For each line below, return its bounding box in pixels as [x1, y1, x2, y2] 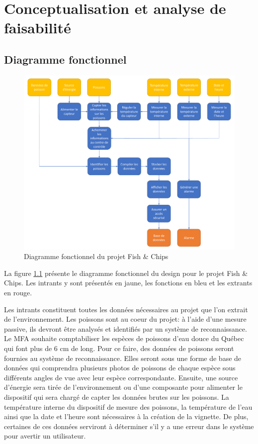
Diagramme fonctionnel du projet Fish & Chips [24, 251, 169, 262]
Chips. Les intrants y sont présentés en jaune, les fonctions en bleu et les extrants [4, 277, 253, 288]
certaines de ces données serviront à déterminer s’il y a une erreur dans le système [4, 421, 254, 431]
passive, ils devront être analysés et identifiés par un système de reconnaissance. [4, 323, 247, 334]
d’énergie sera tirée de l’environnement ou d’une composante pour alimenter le [4, 382, 243, 392]
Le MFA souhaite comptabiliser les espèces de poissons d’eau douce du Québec [4, 333, 244, 344]
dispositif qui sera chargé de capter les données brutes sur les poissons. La [4, 391, 229, 402]
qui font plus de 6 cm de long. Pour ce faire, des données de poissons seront [4, 343, 234, 353]
